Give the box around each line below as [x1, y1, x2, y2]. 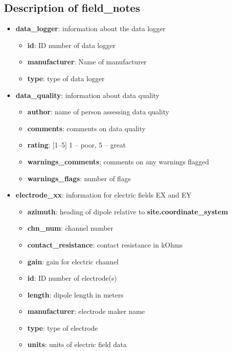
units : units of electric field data [27, 339, 127, 350]
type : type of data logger [27, 73, 105, 83]
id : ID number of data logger [27, 40, 116, 50]
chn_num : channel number [27, 223, 114, 233]
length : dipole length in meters [27, 289, 124, 300]
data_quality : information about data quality [15, 90, 160, 100]
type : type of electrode [27, 322, 98, 333]
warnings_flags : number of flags [27, 173, 131, 183]
